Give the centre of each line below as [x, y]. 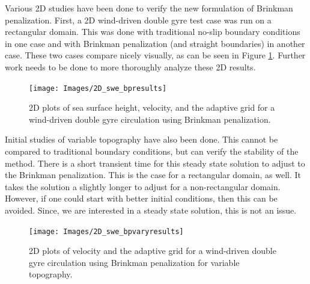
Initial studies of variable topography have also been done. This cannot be [141, 139]
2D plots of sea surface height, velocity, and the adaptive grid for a [152, 107]
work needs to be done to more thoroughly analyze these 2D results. [130, 66]
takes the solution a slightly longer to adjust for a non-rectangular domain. [143, 186]
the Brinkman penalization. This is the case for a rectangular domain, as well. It [153, 175]
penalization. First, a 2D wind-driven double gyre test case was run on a [138, 20]
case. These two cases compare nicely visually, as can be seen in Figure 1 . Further [155, 55]
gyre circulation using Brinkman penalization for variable [134, 262]
